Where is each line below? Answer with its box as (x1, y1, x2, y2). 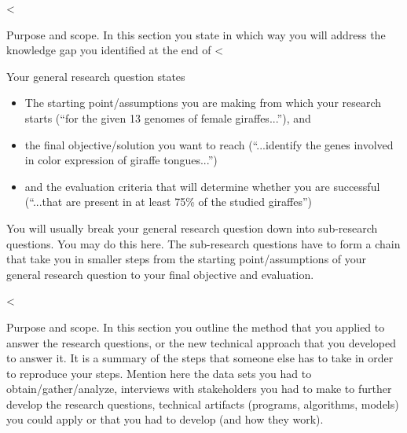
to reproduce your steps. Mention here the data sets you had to (6, 365, 312, 381)
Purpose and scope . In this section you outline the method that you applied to (6, 318, 385, 335)
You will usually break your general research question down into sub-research (6, 219, 378, 236)
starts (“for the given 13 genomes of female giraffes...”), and (24, 109, 311, 126)
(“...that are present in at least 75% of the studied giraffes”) (24, 193, 312, 210)
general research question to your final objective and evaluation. (6, 266, 314, 282)
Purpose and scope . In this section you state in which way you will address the (6, 26, 386, 42)
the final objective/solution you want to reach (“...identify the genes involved (24, 136, 394, 152)
